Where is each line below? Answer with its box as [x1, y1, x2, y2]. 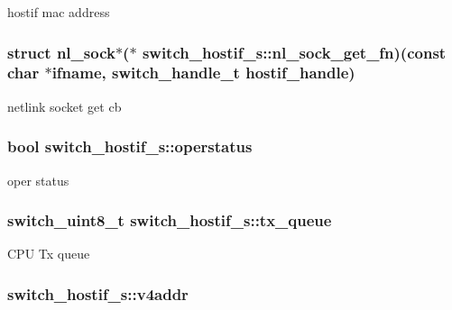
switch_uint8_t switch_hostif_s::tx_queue [7, 209, 332, 232]
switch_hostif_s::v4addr [7, 282, 189, 305]
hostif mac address [7, 3, 110, 21]
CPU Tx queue [7, 244, 90, 263]
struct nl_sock [7, 41, 115, 63]
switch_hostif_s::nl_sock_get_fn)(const [142, 41, 447, 63]
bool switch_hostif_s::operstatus [7, 135, 253, 158]
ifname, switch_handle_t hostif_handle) [51, 61, 355, 84]
